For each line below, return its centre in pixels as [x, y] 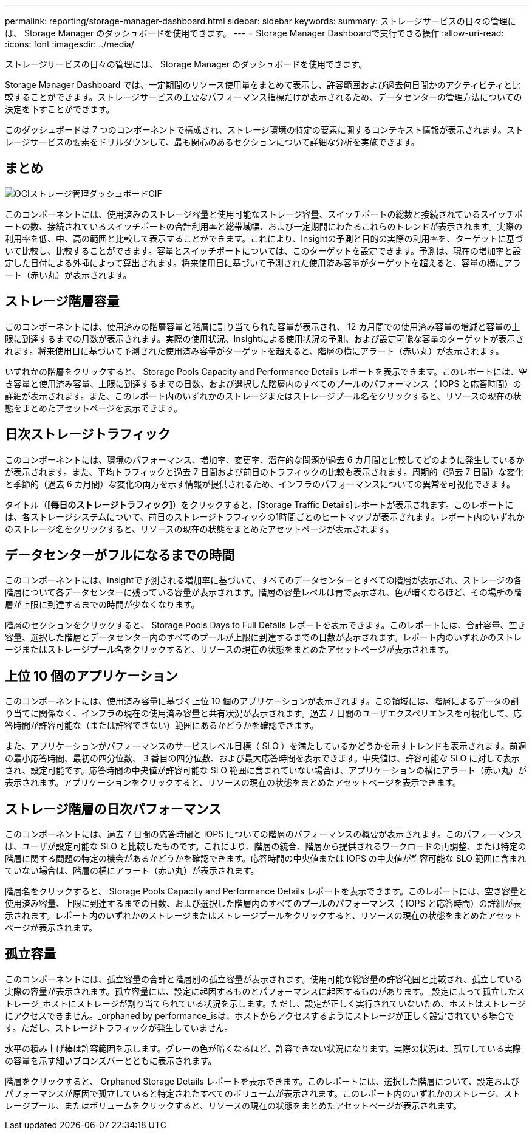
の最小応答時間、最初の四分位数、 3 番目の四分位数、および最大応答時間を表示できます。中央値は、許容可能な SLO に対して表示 [262, 758]
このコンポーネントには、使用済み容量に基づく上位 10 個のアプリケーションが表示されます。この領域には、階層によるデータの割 [262, 701]
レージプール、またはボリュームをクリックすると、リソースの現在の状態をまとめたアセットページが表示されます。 [234, 1105]
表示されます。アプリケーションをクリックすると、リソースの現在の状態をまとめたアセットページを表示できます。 [233, 783]
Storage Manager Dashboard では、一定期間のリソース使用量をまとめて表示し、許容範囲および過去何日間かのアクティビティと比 [263, 85]
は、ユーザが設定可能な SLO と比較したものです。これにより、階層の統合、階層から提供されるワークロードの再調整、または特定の [266, 846]
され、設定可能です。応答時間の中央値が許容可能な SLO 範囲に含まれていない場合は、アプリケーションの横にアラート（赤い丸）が [266, 770]
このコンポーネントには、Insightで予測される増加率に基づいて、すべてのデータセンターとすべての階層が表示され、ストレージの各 [264, 580]
